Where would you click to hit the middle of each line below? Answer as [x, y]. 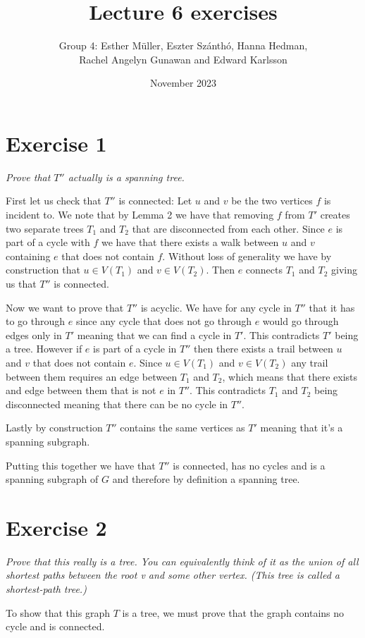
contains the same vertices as [182, 428]
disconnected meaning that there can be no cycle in [117, 404]
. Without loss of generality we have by [247, 256]
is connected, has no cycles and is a [249, 465]
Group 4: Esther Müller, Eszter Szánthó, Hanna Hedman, [183, 45]
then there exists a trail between [264, 349]
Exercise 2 [56, 527]
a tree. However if [44, 349]
